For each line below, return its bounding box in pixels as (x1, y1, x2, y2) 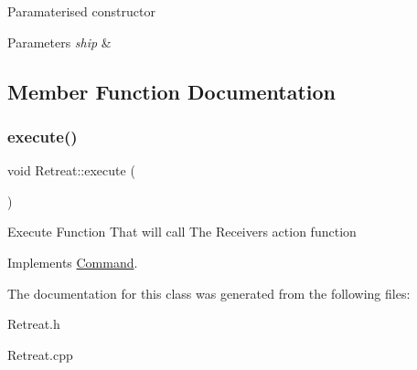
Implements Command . (7, 252, 138, 271)
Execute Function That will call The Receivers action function (7, 222, 357, 241)
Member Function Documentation (7, 77, 337, 105)
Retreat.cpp (7, 344, 73, 364)
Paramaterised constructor (7, 2, 155, 20)
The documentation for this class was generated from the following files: (7, 283, 411, 302)
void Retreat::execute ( (7, 161, 135, 180)
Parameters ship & (7, 32, 112, 51)
